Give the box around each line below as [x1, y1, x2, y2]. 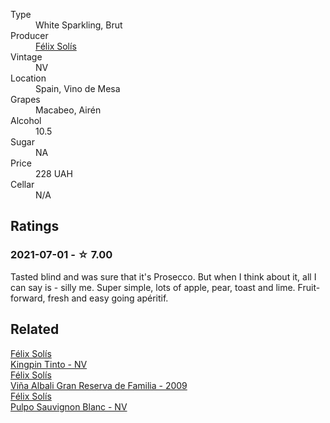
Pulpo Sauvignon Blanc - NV [10, 400, 128, 413]
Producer [10, 30, 49, 41]
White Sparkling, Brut [35, 19, 123, 31]
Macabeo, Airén [35, 104, 102, 116]
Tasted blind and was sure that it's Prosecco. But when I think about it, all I [10, 270, 317, 283]
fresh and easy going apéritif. [47, 292, 169, 304]
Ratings [10, 218, 60, 235]
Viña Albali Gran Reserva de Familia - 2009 [10, 379, 188, 391]
